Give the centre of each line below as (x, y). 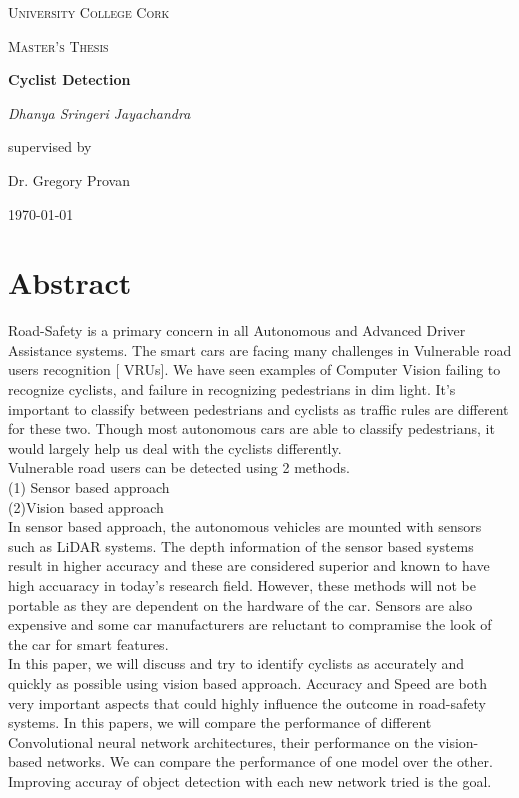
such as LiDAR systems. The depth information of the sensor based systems (241, 545)
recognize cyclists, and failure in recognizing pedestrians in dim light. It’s (232, 389)
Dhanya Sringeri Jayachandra (99, 112)
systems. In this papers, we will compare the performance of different (220, 722)
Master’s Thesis (58, 45)
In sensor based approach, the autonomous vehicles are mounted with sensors (245, 526)
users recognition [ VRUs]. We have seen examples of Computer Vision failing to (254, 369)
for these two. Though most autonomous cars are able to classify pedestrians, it (251, 428)
